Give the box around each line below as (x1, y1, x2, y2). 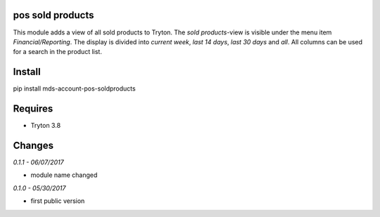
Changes (13, 139, 54, 151)
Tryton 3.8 (30, 121, 61, 130)
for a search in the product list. (13, 48, 102, 56)
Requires (13, 103, 53, 115)
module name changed (30, 171, 98, 179)
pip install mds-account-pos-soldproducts (13, 84, 137, 93)
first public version (30, 197, 85, 205)
